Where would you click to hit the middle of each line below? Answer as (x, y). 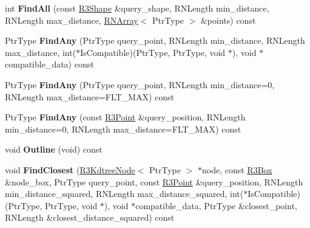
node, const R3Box (237, 169)
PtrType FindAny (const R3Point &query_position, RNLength (125, 117)
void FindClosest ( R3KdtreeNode (70, 169)
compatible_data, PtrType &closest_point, (216, 205)
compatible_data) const (49, 64)
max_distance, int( (41, 52)
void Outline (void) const (54, 149)
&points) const (228, 20)
